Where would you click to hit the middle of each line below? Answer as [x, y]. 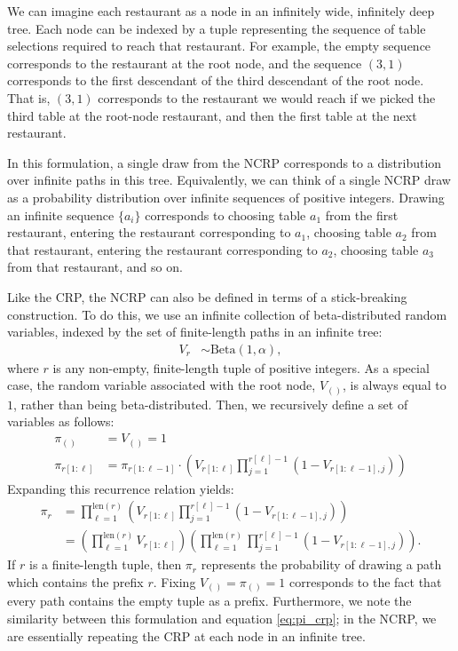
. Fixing [174, 581]
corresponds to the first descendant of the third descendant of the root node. [216, 80]
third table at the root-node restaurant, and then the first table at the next [212, 115]
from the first [362, 214]
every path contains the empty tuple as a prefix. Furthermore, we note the [209, 601]
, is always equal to [394, 385]
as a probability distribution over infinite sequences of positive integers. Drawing [226, 197]
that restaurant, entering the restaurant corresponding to [162, 249]
